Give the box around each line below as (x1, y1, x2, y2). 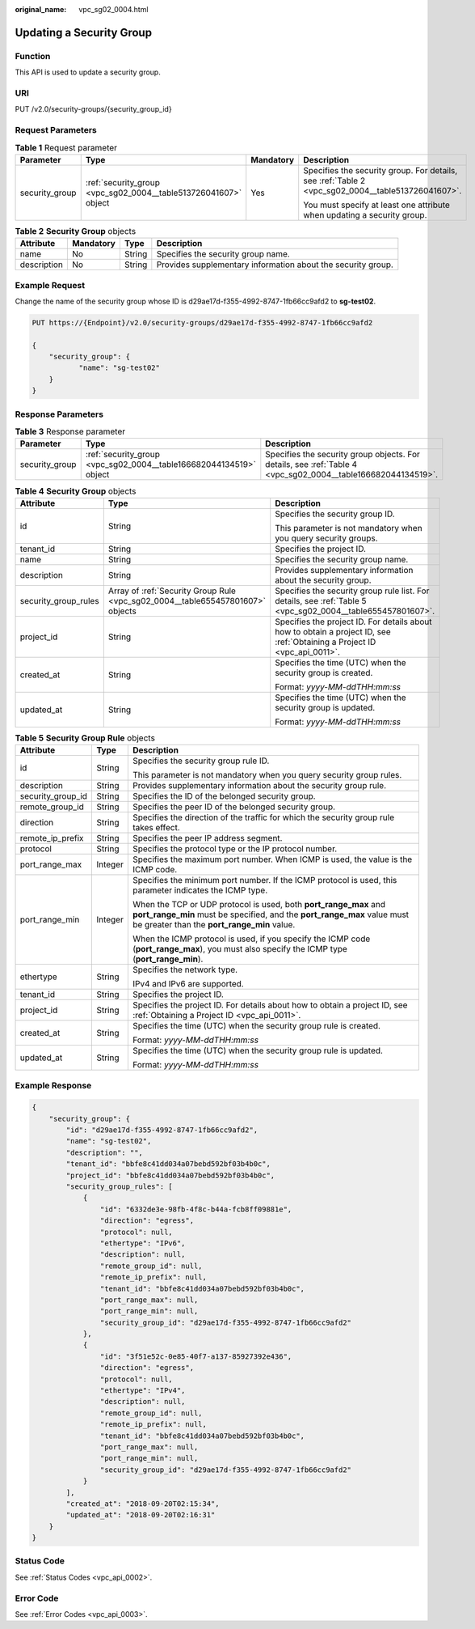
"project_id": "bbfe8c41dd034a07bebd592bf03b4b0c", (65, 1170, 275, 1180)
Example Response (15, 1080, 92, 1091)
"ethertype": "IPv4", (99, 1386, 186, 1395)
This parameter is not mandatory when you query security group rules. (132, 770, 402, 781)
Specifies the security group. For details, (303, 164, 458, 176)
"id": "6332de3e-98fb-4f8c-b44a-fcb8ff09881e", (99, 1204, 292, 1214)
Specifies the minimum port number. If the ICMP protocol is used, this (132, 875, 397, 886)
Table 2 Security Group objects (15, 226, 137, 236)
